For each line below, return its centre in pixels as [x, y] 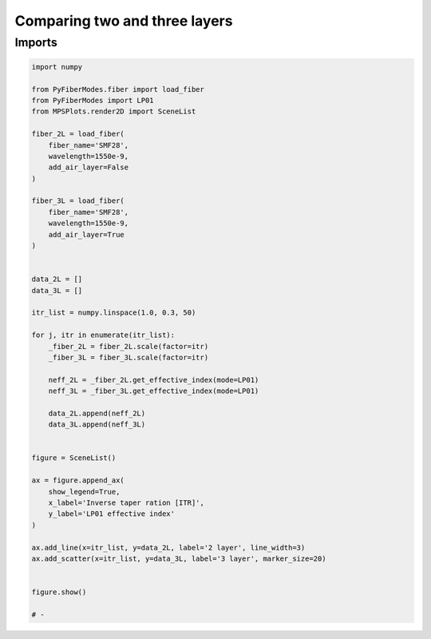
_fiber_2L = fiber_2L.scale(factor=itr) [129, 346]
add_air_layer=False [89, 167]
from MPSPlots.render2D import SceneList [114, 111]
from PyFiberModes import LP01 [93, 100]
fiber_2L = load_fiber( [78, 134]
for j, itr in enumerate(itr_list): [103, 335]
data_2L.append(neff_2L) [97, 413]
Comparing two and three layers [124, 21]
